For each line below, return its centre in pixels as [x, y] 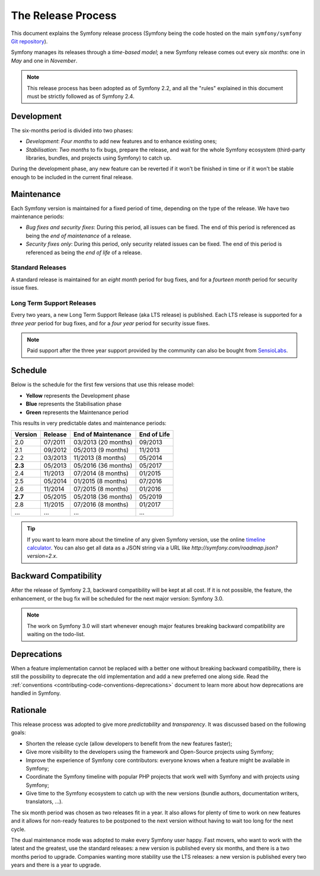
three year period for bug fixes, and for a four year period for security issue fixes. [111, 323]
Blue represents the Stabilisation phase [73, 404]
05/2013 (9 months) [101, 450]
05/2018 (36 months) [103, 497]
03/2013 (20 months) [103, 442]
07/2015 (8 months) [101, 489]
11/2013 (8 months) [100, 458]
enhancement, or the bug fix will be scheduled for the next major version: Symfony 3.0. [117, 598]
